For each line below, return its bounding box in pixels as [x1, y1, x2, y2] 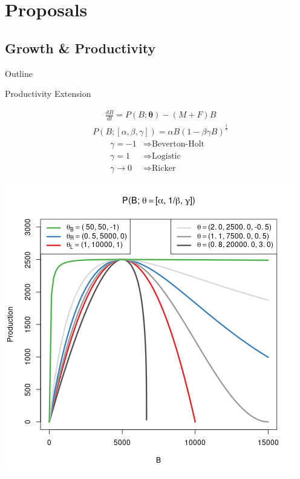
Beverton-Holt [152, 139, 204, 148]
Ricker [152, 164, 176, 173]
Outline [5, 67, 33, 79]
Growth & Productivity [5, 38, 156, 57]
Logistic [152, 151, 181, 160]
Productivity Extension [5, 87, 91, 100]
